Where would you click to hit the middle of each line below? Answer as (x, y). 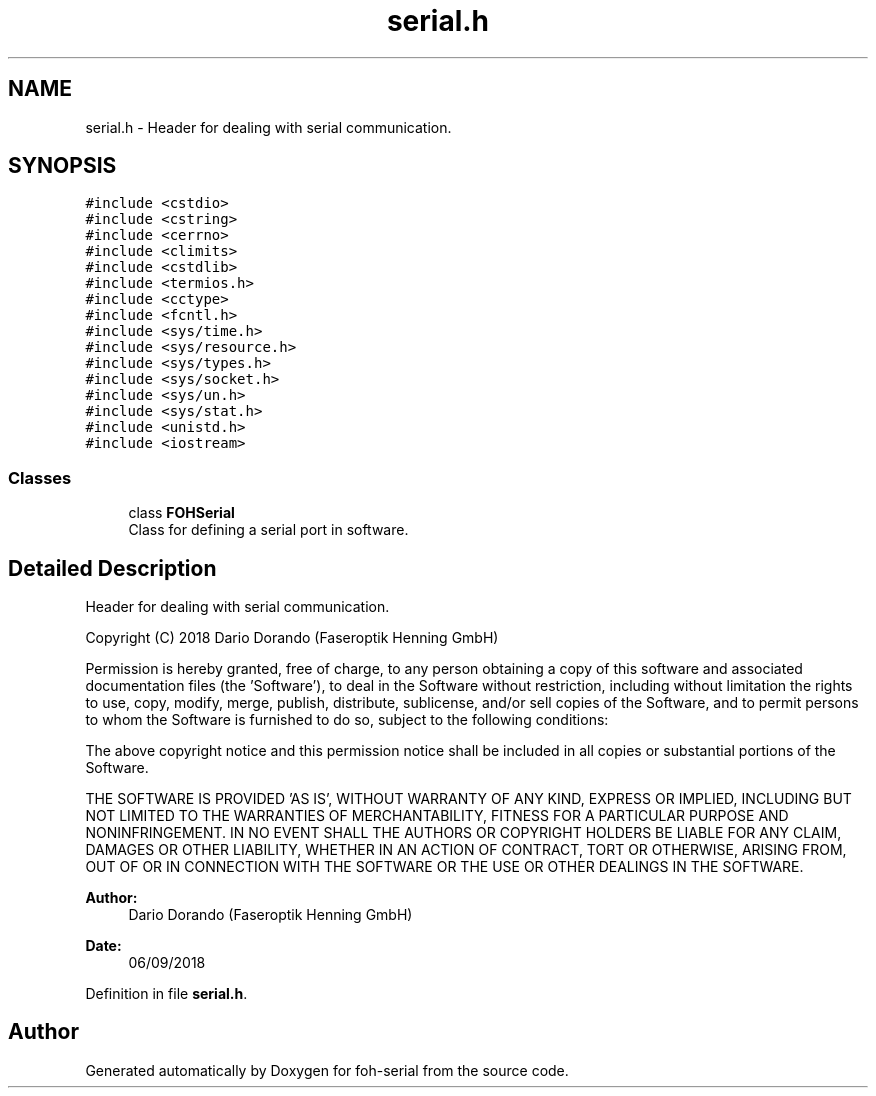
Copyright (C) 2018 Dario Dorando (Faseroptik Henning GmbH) (292, 638)
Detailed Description (112, 568)
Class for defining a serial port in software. (268, 530)
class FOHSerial (181, 513)
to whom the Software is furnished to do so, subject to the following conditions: (347, 720)
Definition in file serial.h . (166, 994)
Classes (40, 477)
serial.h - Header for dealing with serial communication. (268, 127)
